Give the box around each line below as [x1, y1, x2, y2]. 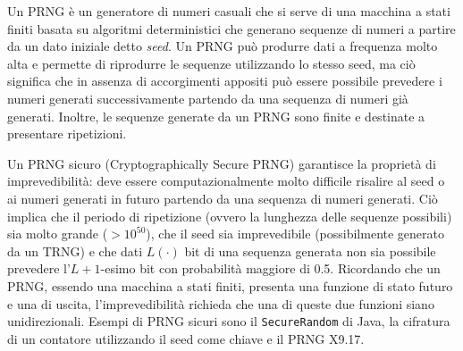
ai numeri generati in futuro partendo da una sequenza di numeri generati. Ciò [7, 188, 438, 207]
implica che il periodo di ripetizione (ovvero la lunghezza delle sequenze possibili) [7, 206, 452, 225]
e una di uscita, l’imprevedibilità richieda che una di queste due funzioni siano [7, 294, 434, 313]
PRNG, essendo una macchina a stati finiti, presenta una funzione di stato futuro [7, 276, 453, 295]
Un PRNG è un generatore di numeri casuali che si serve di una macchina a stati [7, 2, 450, 20]
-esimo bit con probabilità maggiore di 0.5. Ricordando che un [100, 259, 441, 278]
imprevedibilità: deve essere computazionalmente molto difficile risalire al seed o [7, 171, 445, 190]
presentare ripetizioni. [7, 124, 127, 143]
